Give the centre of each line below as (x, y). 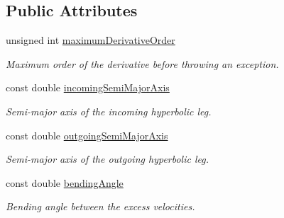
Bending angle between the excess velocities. (100, 206)
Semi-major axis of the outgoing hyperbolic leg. (107, 159)
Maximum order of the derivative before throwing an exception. (142, 63)
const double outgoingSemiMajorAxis (87, 135)
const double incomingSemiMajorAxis (88, 87)
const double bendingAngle (65, 182)
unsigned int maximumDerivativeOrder (91, 40)
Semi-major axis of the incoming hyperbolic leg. (109, 111)
